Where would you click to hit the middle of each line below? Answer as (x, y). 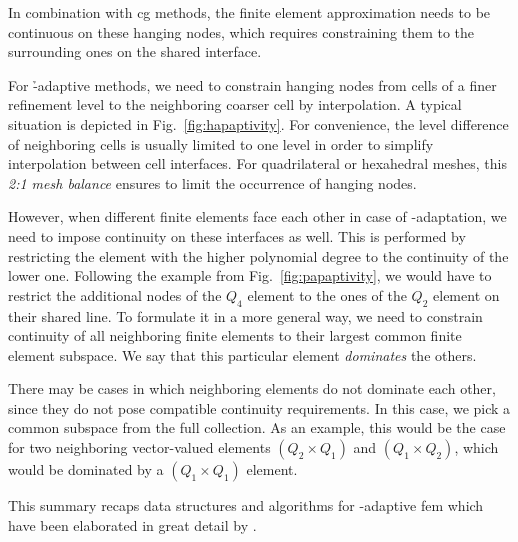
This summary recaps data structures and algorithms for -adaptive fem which (246, 505)
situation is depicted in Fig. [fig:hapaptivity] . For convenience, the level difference (258, 123)
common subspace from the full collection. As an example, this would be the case (257, 427)
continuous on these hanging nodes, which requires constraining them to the (241, 31)
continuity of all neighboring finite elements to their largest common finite (235, 335)
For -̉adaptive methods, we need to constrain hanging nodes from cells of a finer (252, 84)
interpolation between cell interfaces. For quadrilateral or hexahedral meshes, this (257, 163)
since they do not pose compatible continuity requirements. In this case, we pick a (259, 407)
